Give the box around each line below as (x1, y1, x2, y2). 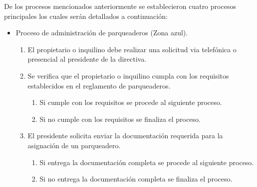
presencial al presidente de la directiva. (27, 54, 147, 64)
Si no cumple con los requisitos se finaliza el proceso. (39, 113, 201, 124)
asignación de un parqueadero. (27, 140, 121, 150)
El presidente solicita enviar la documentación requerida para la (27, 130, 223, 141)
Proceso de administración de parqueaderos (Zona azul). (15, 27, 188, 38)
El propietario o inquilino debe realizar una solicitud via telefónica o (27, 44, 237, 54)
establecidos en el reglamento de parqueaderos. (27, 80, 171, 91)
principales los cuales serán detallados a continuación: (4, 10, 168, 21)
